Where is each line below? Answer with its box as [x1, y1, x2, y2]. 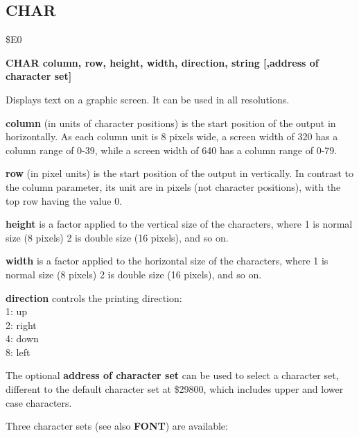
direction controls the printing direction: [6, 290, 182, 305]
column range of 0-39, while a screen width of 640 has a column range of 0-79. [6, 142, 338, 157]
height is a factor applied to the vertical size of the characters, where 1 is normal [6, 217, 353, 231]
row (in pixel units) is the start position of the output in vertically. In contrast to [6, 166, 354, 180]
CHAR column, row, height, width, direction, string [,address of [6, 55, 319, 69]
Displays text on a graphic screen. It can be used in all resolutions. [6, 92, 290, 106]
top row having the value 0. [6, 193, 123, 208]
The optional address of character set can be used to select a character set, [6, 368, 339, 382]
